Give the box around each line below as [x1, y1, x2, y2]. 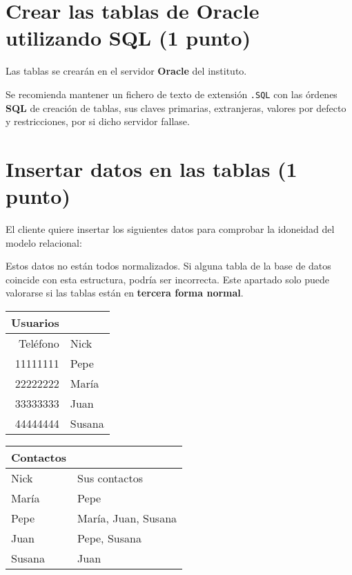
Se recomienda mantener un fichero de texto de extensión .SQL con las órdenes [6, 86, 338, 101]
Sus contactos [77, 470, 143, 487]
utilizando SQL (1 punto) [6, 23, 251, 52]
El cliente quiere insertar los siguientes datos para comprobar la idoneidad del [6, 222, 335, 236]
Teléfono [19, 335, 59, 352]
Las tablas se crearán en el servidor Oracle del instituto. [6, 64, 247, 78]
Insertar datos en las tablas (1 [6, 154, 297, 182]
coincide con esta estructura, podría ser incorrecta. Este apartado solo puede [6, 272, 330, 286]
